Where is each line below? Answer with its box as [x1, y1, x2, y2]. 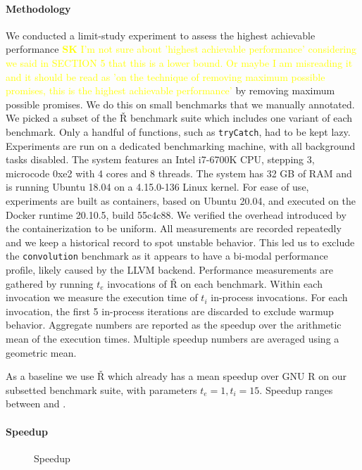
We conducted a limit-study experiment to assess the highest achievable [6, 27, 316, 42]
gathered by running [6, 276, 94, 291]
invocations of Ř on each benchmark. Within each [107, 276, 323, 291]
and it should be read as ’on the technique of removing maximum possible [6, 69, 325, 84]
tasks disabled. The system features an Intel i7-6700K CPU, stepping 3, [6, 152, 315, 167]
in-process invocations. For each [211, 290, 348, 305]
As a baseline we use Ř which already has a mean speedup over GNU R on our [6, 369, 347, 383]
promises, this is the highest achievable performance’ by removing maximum [6, 83, 335, 98]
